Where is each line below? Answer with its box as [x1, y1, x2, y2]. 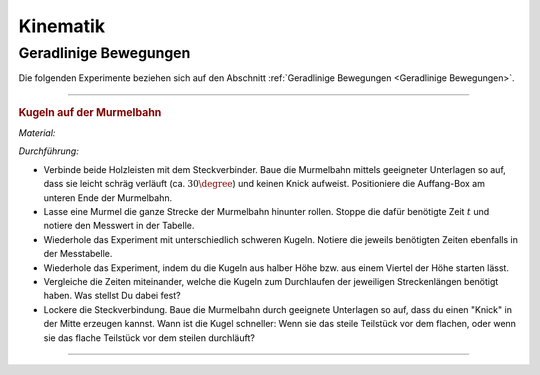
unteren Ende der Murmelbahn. [43, 191, 173, 204]
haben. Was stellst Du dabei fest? [43, 290, 181, 302]
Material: [18, 127, 56, 139]
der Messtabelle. [43, 248, 113, 260]
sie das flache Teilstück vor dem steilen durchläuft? [43, 331, 255, 344]
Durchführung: [18, 145, 79, 157]
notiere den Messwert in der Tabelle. [43, 220, 195, 232]
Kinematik [18, 15, 105, 37]
